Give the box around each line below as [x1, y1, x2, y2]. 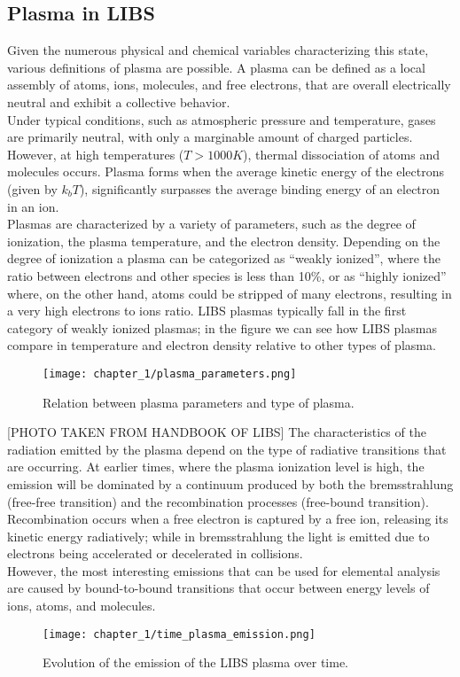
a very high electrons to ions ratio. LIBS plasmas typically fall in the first [7, 301, 407, 320]
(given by [7, 179, 58, 198]
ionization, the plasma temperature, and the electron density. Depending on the [7, 231, 441, 250]
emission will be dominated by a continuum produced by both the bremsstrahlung [7, 474, 454, 493]
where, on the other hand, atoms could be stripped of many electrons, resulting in [7, 284, 452, 302]
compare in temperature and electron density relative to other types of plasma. [7, 336, 436, 354]
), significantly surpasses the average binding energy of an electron [79, 179, 441, 198]
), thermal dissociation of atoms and [243, 144, 440, 163]
